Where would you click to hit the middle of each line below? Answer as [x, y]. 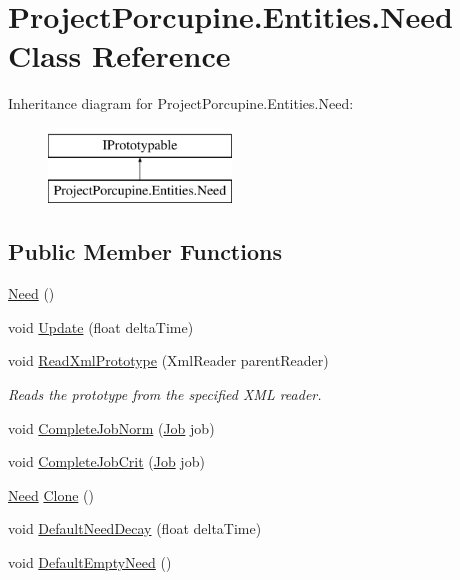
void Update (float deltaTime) [101, 326]
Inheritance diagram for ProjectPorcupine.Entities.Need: [181, 103]
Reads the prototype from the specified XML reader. [165, 394]
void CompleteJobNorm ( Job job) [111, 427]
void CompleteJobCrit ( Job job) [106, 461]
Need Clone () [51, 494]
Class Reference [119, 55]
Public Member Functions [145, 251]
